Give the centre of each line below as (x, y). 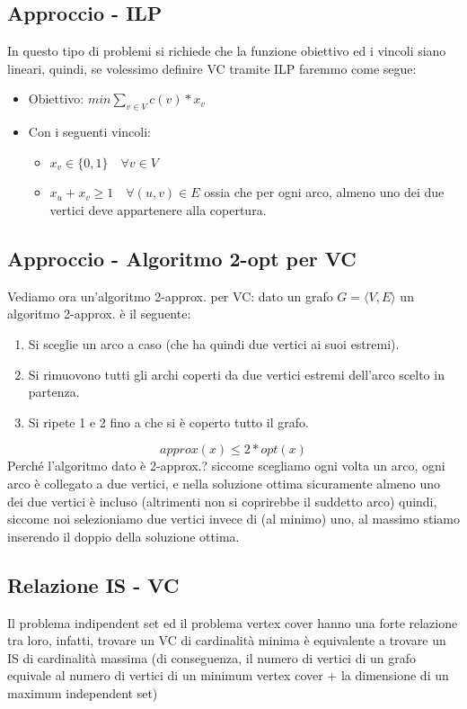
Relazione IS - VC (93, 584)
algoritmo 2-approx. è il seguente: (99, 314)
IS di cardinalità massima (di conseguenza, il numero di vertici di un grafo (212, 657)
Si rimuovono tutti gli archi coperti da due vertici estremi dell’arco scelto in (236, 374)
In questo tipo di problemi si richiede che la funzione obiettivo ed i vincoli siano (227, 51)
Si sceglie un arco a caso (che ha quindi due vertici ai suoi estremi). (214, 343)
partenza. (54, 392)
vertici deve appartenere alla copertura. (158, 209)
